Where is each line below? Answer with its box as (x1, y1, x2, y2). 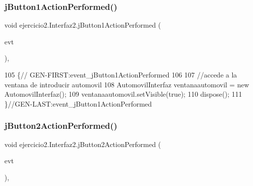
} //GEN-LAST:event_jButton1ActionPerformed (4, 98, 152, 109)
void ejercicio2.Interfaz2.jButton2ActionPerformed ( (4, 139, 161, 149)
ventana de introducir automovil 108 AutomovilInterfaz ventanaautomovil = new (4, 79, 249, 89)
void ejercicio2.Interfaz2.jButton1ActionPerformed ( (4, 20, 161, 30)
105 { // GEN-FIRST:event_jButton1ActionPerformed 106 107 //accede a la (4, 70, 237, 79)
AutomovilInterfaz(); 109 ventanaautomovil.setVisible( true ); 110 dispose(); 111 (4, 89, 242, 99)
